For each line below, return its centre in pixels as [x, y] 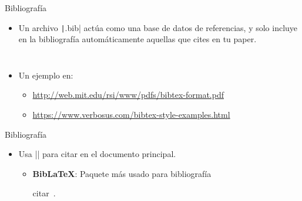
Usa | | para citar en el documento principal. [97, 154]
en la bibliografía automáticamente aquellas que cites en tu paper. [137, 39]
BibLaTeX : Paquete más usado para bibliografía [122, 173]
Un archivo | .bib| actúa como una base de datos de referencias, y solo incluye [158, 27]
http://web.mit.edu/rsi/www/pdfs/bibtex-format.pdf [128, 95]
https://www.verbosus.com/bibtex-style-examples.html [131, 115]
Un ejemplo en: [46, 75]
